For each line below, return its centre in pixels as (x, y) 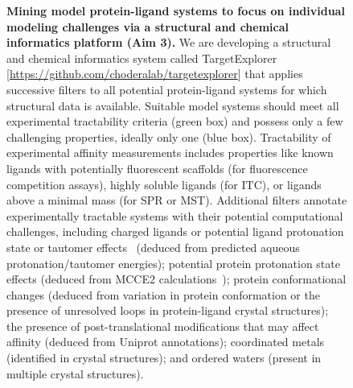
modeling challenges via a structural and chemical (148, 26)
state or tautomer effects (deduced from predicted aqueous (153, 247)
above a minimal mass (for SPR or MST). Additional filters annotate (177, 200)
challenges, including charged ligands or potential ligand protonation (175, 231)
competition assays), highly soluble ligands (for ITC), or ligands (164, 184)
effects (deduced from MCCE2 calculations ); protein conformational (176, 279)
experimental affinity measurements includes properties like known (170, 153)
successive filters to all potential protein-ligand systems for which (167, 89)
